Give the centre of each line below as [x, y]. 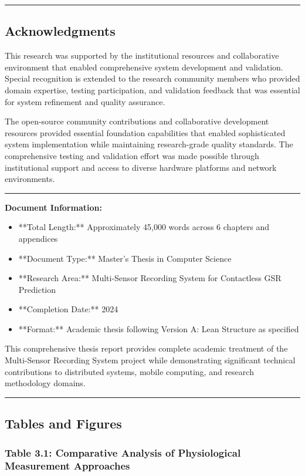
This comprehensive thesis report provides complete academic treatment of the [146, 348]
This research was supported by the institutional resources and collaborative [142, 55]
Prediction [37, 289]
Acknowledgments [60, 31]
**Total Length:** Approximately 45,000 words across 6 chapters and [144, 227]
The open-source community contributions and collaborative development [137, 121]
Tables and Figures [63, 423]
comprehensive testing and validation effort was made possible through [132, 155]
